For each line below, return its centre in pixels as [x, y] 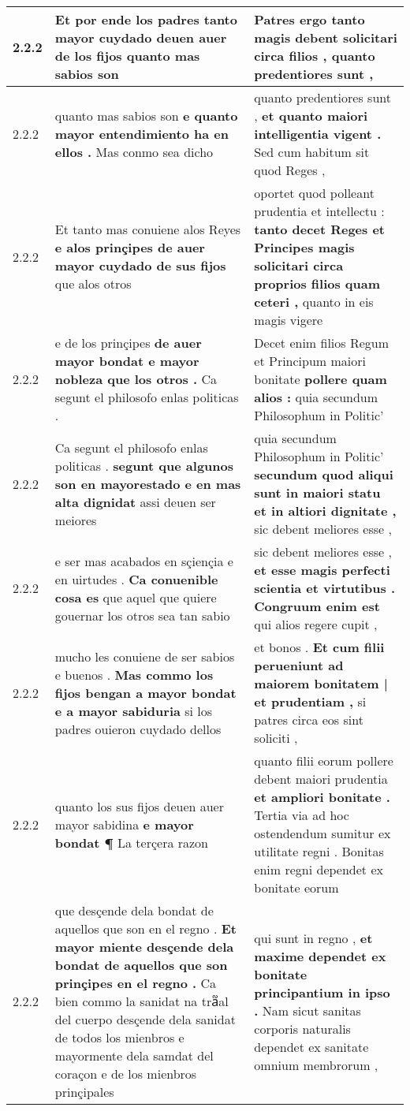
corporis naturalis [302, 1028]
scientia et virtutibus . [325, 588]
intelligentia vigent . [318, 134]
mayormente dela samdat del [134, 1055]
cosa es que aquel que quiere [136, 597]
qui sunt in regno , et [313, 938]
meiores [76, 520]
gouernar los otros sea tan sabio [142, 615]
